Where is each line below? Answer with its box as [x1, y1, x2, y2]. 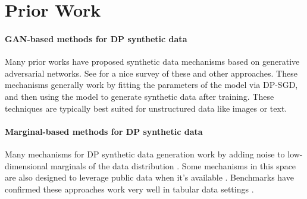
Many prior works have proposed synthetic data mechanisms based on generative [5, 55, 300, 68]
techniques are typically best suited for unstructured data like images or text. [5, 102, 287, 114]
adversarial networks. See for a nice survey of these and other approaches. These [5, 67, 297, 79]
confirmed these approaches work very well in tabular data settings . [5, 182, 254, 195]
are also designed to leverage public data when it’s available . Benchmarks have [5, 171, 294, 184]
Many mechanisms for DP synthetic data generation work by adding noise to [5, 147, 285, 160]
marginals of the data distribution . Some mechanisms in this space [51, 159, 296, 172]
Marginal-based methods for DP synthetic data [5, 125, 203, 137]
